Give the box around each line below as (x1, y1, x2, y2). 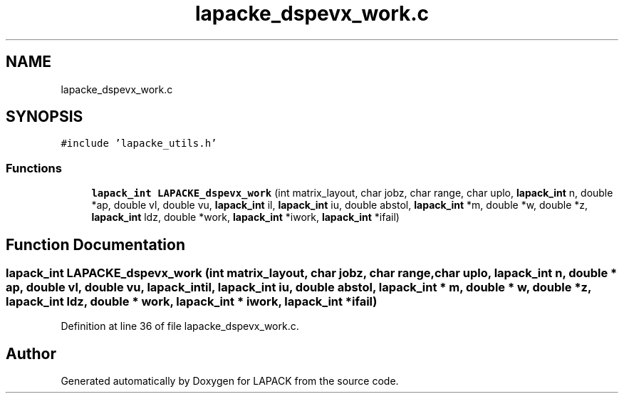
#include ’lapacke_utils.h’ (61, 138, 217, 150)
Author (6, 344, 56, 363)
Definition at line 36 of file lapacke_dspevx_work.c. (61, 320, 299, 333)
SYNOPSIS (6, 108, 83, 126)
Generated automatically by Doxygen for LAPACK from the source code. (61, 375, 399, 388)
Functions (6, 160, 62, 175)
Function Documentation (6, 235, 185, 254)
